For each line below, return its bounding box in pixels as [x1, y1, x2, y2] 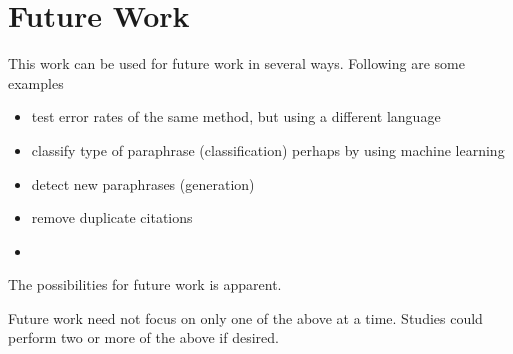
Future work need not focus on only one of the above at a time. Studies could [8, 307, 483, 328]
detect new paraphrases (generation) [31, 173, 255, 194]
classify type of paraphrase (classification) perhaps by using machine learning [31, 139, 505, 160]
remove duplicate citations [31, 207, 193, 228]
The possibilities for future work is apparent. [8, 274, 282, 295]
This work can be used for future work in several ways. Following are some [8, 53, 465, 74]
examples [8, 72, 64, 93]
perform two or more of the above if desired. [8, 327, 279, 348]
